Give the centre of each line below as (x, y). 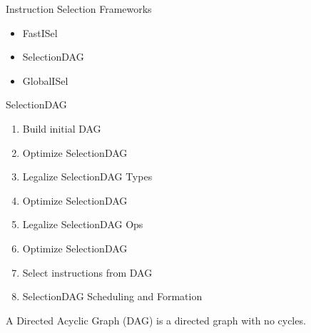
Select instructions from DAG (87, 272)
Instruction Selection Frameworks (79, 9)
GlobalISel (45, 80)
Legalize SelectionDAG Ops (83, 224)
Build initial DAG (62, 128)
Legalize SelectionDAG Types (87, 176)
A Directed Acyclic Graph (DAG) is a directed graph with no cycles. (156, 320)
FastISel (40, 32)
